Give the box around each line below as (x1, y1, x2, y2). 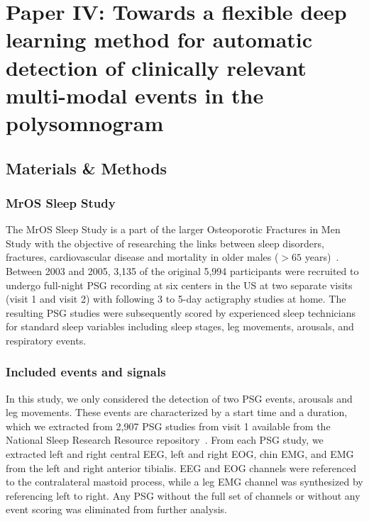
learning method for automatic (6, 25, 313, 54)
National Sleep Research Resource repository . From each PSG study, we (6, 432, 324, 447)
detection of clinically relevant (6, 52, 307, 82)
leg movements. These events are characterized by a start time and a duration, (6, 405, 348, 420)
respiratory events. (6, 332, 87, 347)
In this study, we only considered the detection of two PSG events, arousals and (6, 391, 353, 405)
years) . (304, 250, 339, 264)
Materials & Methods (6, 157, 167, 179)
